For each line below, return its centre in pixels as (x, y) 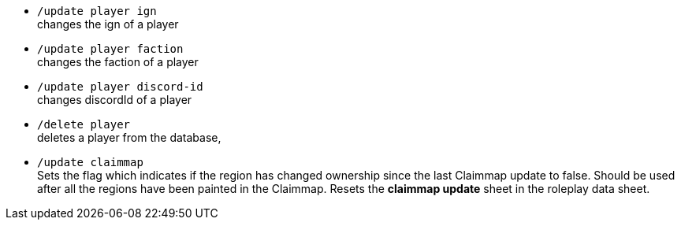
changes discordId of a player (115, 100)
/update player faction (110, 49)
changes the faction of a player (118, 62)
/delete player (84, 124)
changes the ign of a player (108, 24)
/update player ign (97, 11)
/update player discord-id (120, 87)
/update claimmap (90, 162)
